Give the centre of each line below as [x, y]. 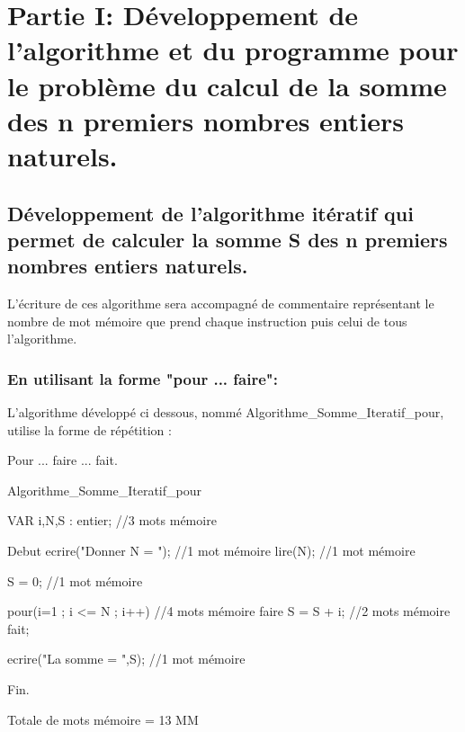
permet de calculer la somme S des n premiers [228, 239]
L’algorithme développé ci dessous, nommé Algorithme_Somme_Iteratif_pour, [226, 412]
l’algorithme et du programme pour [233, 50]
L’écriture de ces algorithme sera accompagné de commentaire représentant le [221, 304]
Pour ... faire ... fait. [63, 460]
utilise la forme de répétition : [89, 429]
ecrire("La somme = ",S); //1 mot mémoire [126, 659]
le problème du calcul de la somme [227, 85]
